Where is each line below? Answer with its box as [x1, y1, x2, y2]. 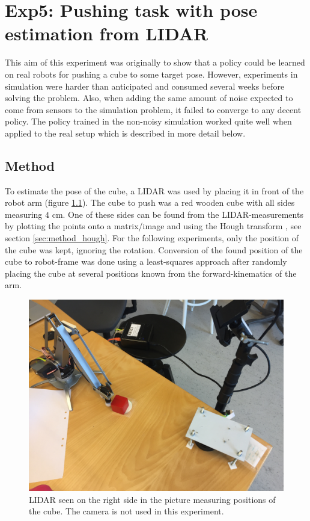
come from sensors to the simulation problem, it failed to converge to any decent [5, 103, 302, 116]
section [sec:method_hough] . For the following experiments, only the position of [5, 232, 299, 244]
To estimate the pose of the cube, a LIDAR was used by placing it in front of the [5, 184, 304, 197]
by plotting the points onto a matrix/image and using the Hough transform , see [5, 220, 302, 232]
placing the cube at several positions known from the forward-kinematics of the [5, 267, 297, 279]
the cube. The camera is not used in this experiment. [29, 505, 224, 517]
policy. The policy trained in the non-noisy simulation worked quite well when [5, 115, 292, 128]
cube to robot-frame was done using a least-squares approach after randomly [5, 255, 287, 268]
